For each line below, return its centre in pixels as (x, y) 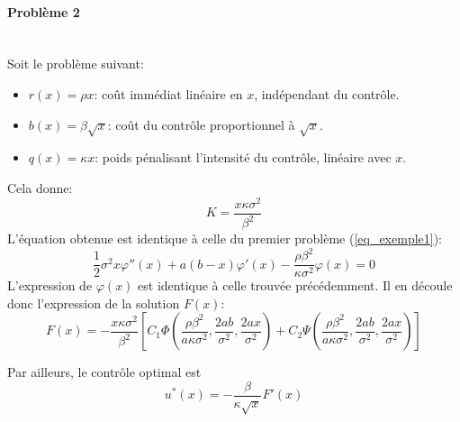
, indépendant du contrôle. (327, 93)
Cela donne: (40, 187)
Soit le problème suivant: (76, 64)
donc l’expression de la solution (94, 303)
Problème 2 (44, 11)
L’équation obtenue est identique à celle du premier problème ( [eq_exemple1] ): (225, 239)
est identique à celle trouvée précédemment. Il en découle (295, 285)
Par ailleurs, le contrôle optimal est (104, 372)
